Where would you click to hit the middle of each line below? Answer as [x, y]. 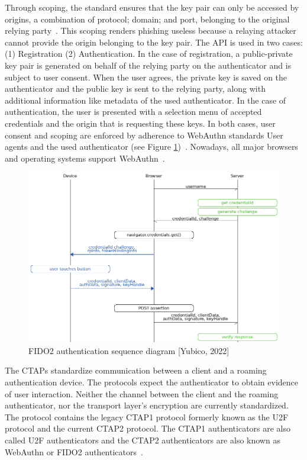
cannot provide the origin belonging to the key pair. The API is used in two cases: [154, 42]
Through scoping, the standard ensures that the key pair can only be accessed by [152, 7]
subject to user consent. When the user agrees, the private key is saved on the [146, 77]
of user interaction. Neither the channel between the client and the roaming [142, 393]
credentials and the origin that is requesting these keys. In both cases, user [140, 123]
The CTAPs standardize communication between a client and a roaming [136, 370]
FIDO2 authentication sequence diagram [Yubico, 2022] [129, 350]
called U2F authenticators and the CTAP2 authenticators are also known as [143, 440]
